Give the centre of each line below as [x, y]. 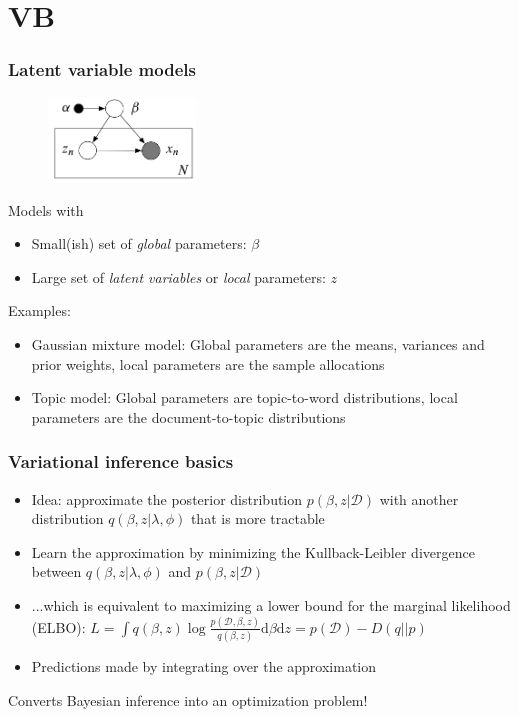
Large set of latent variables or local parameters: [178, 276]
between [56, 571]
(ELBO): [58, 626]
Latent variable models [102, 69]
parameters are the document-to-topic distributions [188, 416]
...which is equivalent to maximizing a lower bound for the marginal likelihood [271, 604]
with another [419, 498]
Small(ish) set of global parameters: [139, 243]
